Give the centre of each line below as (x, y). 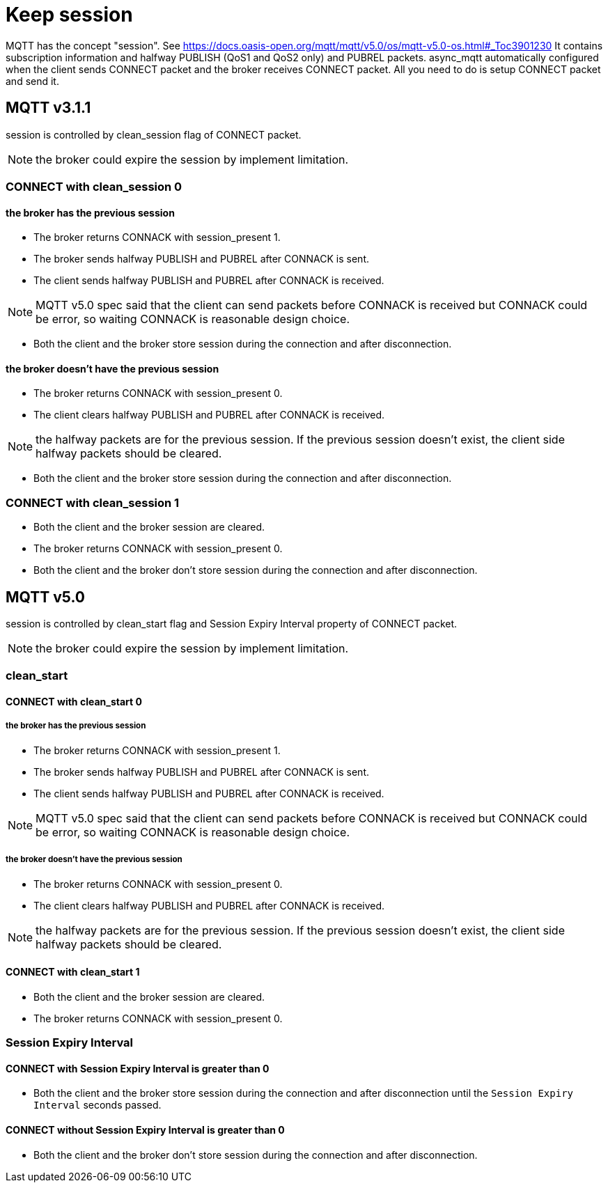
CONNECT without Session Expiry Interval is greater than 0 (145, 1130)
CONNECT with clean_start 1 (73, 972)
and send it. (32, 81)
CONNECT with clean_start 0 (74, 701)
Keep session (69, 15)
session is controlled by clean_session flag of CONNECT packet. (154, 134)
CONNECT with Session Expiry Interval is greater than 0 (138, 1068)
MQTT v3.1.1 (48, 108)
